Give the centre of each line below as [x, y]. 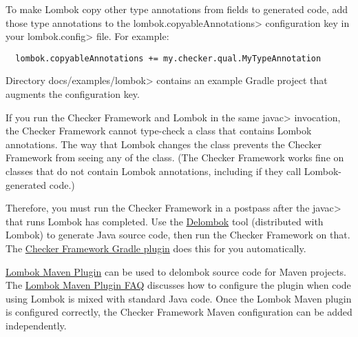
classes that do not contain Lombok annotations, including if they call [154, 171]
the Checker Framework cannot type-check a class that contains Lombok [159, 131]
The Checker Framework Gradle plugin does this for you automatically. [156, 248]
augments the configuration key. [73, 94]
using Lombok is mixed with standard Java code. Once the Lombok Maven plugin [179, 298]
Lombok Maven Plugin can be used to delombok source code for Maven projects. [176, 271]
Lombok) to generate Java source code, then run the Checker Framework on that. [178, 235]
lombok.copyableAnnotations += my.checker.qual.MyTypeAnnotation [168, 58]
